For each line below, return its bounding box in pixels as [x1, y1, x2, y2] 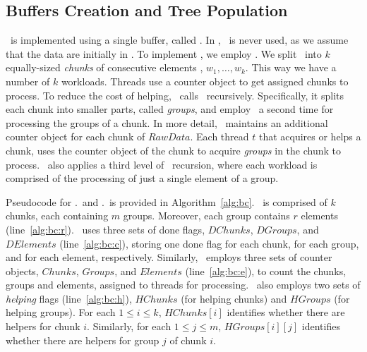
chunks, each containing [6, 208, 109, 223]
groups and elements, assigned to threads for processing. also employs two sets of [6, 277, 361, 292]
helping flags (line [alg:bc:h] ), [6, 291, 132, 305]
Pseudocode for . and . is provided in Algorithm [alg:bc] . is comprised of [6, 194, 327, 209]
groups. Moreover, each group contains [123, 208, 290, 223]
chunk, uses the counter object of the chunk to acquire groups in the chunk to [6, 142, 341, 157]
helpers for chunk [6, 319, 80, 334]
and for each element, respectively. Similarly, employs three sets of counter [6, 250, 332, 265]
